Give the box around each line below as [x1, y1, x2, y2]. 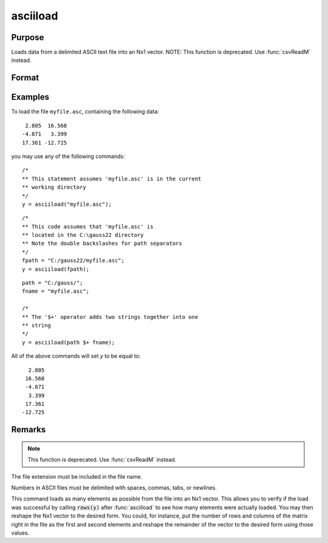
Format [11, 73, 39, 83]
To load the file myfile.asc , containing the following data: [11, 108, 159, 115]
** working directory [22, 184, 86, 191]
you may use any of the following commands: [11, 152, 125, 160]
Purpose [11, 32, 44, 43]
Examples [11, 92, 50, 103]
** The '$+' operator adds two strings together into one [22, 313, 199, 320]
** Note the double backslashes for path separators [22, 240, 182, 247]
